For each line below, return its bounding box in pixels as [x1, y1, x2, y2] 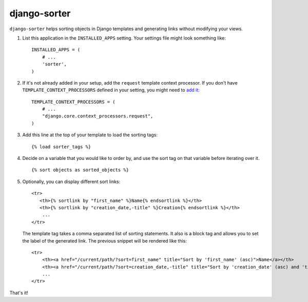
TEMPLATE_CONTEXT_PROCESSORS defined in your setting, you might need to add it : [22, 87, 200, 93]
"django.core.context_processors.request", [42, 113, 153, 119]
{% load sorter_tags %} [31, 144, 91, 150]
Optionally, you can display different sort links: [22, 178, 121, 185]
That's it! [9, 290, 28, 296]
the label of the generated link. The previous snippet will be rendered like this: [22, 237, 187, 244]
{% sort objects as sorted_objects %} [31, 167, 129, 173]
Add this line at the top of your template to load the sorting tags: [22, 132, 158, 138]
